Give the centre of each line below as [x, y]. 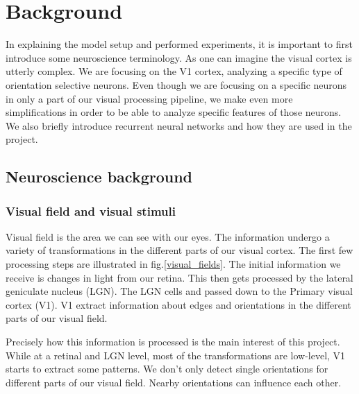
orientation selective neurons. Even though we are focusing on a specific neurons [176, 84]
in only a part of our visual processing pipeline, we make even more [149, 98]
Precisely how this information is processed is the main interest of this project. [173, 342]
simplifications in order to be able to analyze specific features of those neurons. [174, 112]
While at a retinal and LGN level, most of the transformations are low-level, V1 [176, 355]
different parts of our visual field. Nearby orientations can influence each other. [174, 382]
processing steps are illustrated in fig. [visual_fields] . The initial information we [173, 264]
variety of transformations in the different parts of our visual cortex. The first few [179, 250]
